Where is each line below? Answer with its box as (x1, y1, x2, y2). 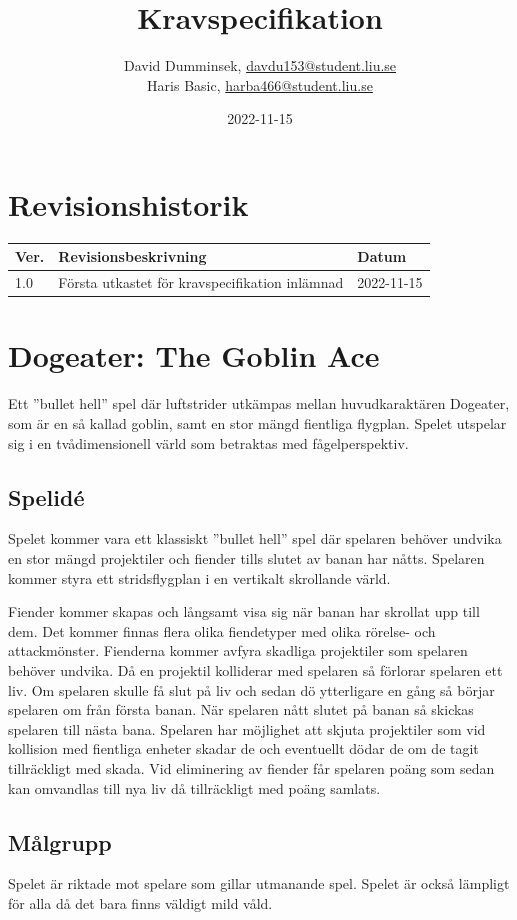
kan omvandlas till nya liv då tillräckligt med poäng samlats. (8, 777, 381, 798)
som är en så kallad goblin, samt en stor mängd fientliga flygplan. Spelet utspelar (8, 413, 507, 433)
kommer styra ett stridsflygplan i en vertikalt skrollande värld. (8, 567, 391, 588)
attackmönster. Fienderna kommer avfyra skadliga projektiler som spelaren (8, 640, 468, 661)
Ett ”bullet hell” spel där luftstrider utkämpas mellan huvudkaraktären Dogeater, (8, 393, 510, 414)
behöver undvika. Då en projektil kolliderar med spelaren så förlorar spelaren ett (8, 659, 503, 680)
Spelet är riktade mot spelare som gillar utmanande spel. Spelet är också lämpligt (8, 873, 510, 894)
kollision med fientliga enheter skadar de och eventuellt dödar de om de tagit (8, 738, 479, 759)
